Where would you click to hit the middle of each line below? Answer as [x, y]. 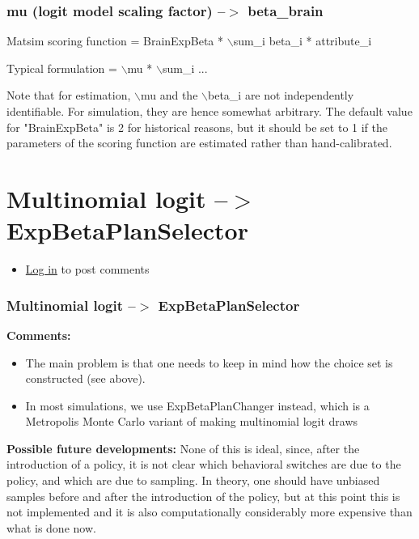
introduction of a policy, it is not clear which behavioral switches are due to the [204, 464]
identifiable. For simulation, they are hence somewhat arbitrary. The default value [209, 111]
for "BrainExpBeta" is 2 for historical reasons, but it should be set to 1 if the [197, 127]
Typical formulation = [62, 68]
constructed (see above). [85, 378]
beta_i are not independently [281, 95]
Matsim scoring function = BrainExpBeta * [115, 41]
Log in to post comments [87, 269]
